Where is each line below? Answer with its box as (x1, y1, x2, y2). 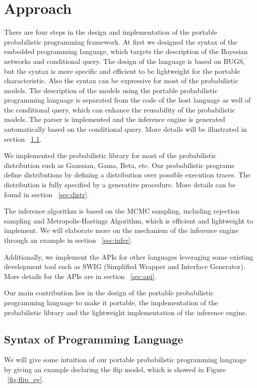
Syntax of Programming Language (4, 331, 184, 346)
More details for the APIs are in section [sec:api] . (4, 271, 157, 281)
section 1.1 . (4, 133, 42, 144)
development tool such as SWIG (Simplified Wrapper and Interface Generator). (4, 261, 246, 272)
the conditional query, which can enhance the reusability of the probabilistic (4, 104, 235, 114)
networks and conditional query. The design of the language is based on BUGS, (4, 55, 245, 66)
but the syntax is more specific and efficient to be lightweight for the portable (4, 65, 240, 76)
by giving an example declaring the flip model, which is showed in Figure (4, 364, 226, 374)
